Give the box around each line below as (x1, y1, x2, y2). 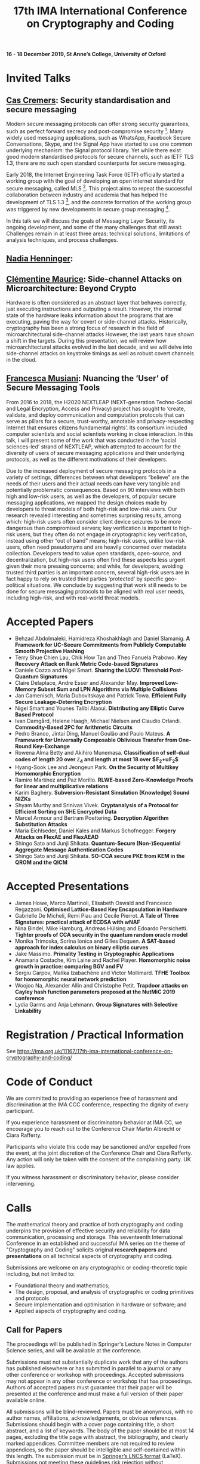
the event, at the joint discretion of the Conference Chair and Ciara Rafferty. (6, 1149, 192, 1157)
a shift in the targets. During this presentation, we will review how (6, 337, 167, 345)
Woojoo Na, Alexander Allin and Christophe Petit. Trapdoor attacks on (14, 982, 188, 989)
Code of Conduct (6, 1075, 93, 1088)
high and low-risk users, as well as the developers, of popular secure (6, 493, 176, 500)
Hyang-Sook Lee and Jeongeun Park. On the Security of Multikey (14, 763, 179, 771)
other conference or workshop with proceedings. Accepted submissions (6, 1371, 184, 1379)
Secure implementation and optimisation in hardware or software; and (14, 1301, 187, 1308)
